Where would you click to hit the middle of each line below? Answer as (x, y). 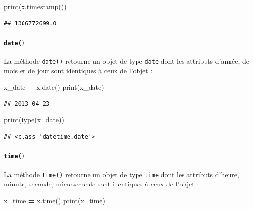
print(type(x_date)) (34, 120)
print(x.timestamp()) (35, 6)
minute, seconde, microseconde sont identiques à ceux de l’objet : (102, 184)
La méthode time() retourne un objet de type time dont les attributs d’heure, (122, 174)
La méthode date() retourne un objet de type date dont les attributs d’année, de (127, 61)
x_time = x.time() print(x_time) (55, 200)
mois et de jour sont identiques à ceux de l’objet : (78, 70)
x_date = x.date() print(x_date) (54, 87)
